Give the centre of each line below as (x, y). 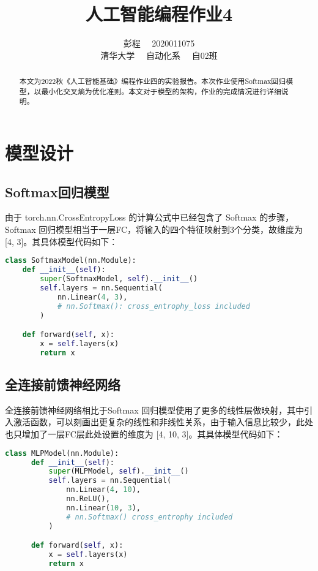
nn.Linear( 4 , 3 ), (92, 297)
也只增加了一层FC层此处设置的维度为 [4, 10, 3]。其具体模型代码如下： (144, 434)
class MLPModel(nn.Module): (62, 453)
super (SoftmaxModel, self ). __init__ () (119, 279)
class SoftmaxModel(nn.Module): (71, 261)
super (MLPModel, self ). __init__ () (119, 471)
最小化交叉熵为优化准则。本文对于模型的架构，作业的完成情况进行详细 (161, 91)
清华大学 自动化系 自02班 (159, 55)
